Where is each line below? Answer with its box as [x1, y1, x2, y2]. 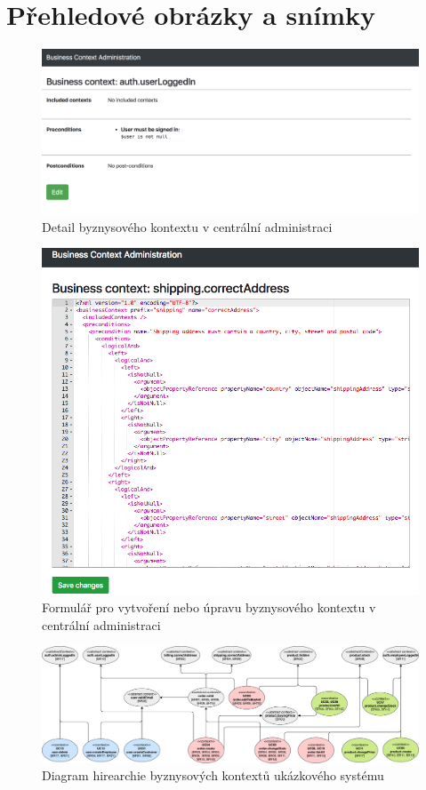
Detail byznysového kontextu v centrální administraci [42, 217, 333, 235]
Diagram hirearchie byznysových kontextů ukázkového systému [42, 766, 384, 785]
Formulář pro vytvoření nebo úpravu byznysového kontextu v [42, 598, 376, 617]
